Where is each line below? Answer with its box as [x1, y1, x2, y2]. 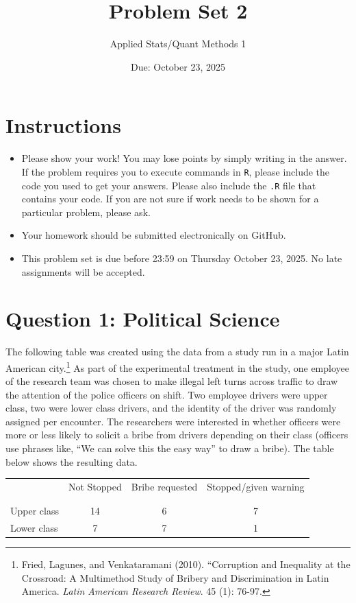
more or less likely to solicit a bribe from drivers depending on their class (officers [5, 427, 348, 442]
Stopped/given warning [207, 480, 305, 493]
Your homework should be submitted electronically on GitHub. [21, 228, 286, 242]
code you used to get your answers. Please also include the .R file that [21, 178, 316, 192]
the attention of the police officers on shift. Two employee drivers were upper [5, 387, 328, 401]
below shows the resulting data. [5, 454, 138, 469]
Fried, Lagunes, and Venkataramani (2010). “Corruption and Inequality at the [21, 557, 351, 571]
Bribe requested [131, 480, 198, 493]
